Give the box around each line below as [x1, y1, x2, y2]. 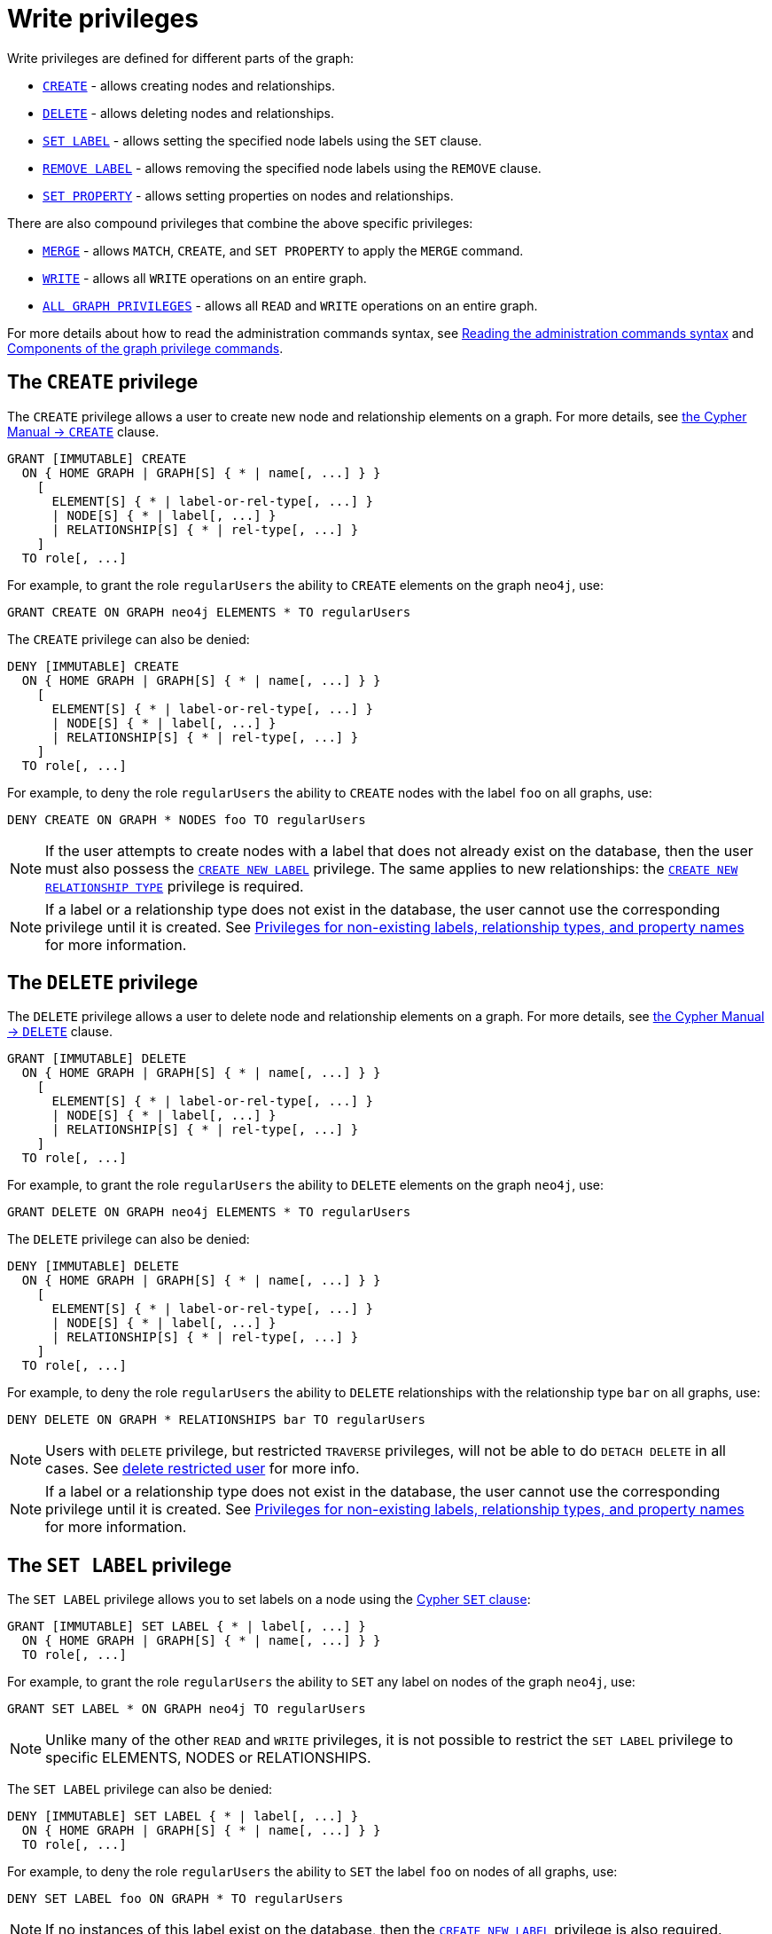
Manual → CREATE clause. [7, 423, 160, 439]
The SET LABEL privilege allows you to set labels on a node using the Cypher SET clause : [7, 1592, 531, 1608]
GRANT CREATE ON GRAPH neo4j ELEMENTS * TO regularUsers [7, 604, 411, 619]
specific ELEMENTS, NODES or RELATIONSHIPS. [45, 1749, 371, 1767]
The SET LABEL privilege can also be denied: [7, 1781, 273, 1797]
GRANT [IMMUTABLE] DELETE [7, 1051, 187, 1066]
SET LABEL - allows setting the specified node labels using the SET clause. [43, 132, 482, 148]
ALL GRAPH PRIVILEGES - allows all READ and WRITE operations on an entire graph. [43, 297, 538, 313]
